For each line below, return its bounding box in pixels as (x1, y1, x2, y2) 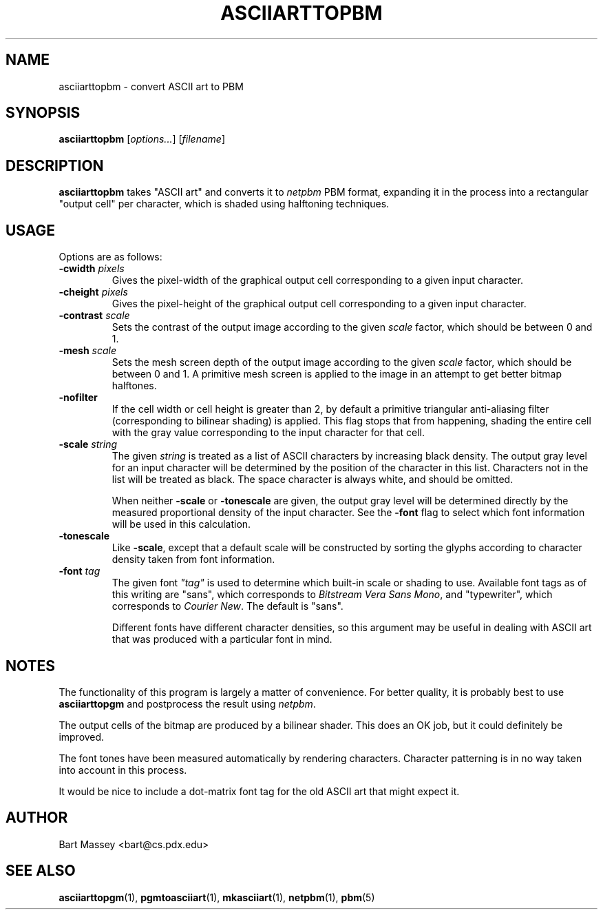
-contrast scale (59, 309, 130, 322)
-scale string (59, 438, 118, 451)
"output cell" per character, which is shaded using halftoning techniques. (59, 198, 390, 210)
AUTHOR (6, 809, 68, 827)
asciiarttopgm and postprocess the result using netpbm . (59, 697, 316, 710)
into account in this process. (59, 763, 187, 776)
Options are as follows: (59, 251, 162, 263)
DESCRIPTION (6, 156, 104, 174)
